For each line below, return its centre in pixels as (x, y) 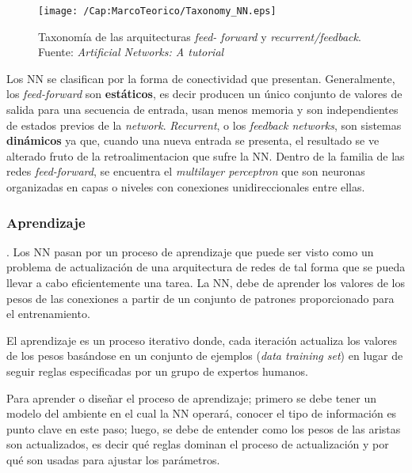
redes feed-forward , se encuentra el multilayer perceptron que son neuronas (186, 171)
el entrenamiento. (48, 314)
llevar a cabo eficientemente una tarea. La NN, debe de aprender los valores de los (206, 282)
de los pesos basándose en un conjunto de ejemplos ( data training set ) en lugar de (205, 356)
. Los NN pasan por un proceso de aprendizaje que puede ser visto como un (190, 251)
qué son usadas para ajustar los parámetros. (113, 459)
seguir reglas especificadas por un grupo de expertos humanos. (157, 371)
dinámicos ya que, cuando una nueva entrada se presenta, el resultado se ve (193, 140)
